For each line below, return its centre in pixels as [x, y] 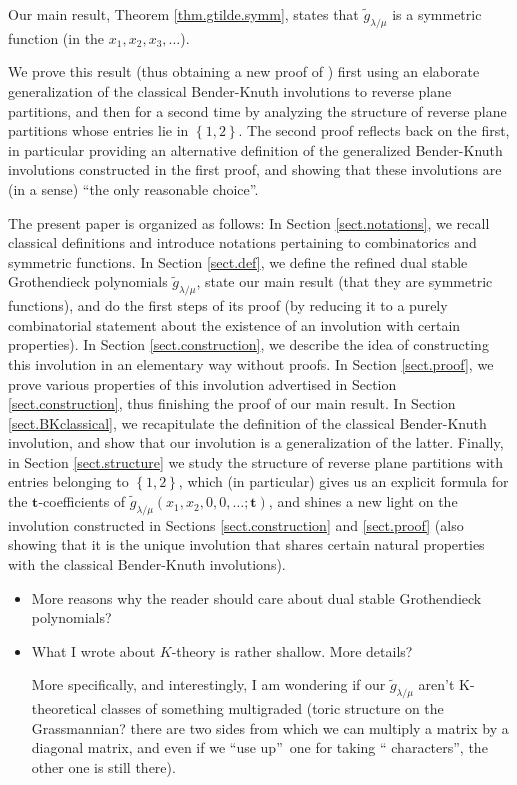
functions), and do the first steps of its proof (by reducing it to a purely [228, 305]
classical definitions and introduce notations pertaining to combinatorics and [242, 242]
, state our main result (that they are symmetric [344, 281]
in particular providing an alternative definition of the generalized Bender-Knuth [255, 149]
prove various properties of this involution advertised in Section [202, 383]
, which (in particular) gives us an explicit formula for [343, 481]
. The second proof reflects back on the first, [374, 130]
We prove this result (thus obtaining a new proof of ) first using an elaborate [244, 71]
